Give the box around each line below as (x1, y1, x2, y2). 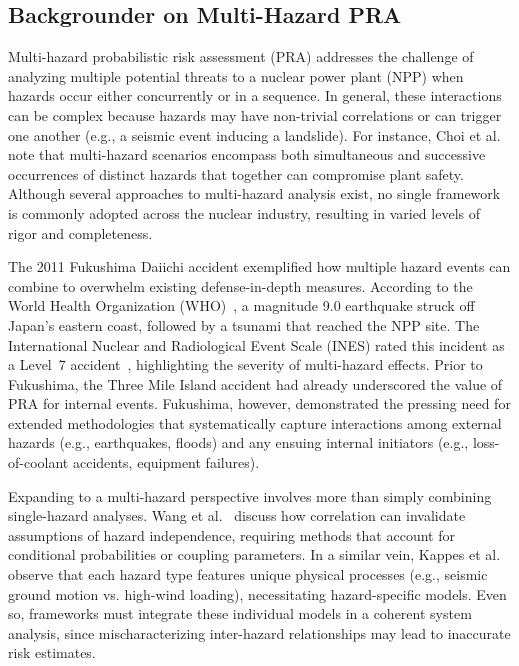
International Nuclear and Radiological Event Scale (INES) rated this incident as (8, 334, 505, 355)
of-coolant (8, 452, 69, 473)
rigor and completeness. (8, 222, 153, 243)
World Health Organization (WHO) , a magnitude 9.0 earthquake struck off (8, 295, 475, 316)
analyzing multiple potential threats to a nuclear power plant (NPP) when (8, 65, 464, 86)
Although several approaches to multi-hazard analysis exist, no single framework (8, 183, 501, 204)
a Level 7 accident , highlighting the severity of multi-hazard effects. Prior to (8, 354, 483, 375)
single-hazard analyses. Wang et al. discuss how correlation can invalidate (8, 505, 466, 526)
